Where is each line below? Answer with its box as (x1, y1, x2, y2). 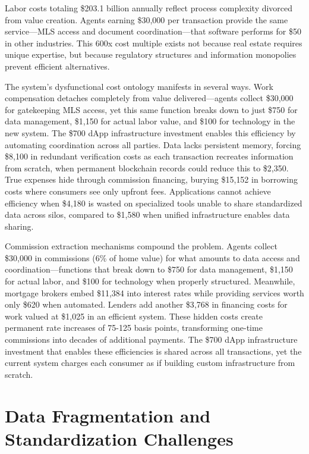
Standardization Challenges (5, 426, 234, 450)
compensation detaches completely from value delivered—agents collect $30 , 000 (5, 92, 294, 104)
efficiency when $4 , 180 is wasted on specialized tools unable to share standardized (5, 196, 302, 209)
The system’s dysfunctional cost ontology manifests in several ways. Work (5, 80, 273, 92)
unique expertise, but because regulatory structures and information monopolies (5, 48, 297, 61)
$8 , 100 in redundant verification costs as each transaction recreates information (5, 150, 294, 162)
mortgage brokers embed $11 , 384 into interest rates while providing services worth (5, 286, 304, 299)
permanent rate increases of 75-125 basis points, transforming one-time (5, 321, 263, 334)
